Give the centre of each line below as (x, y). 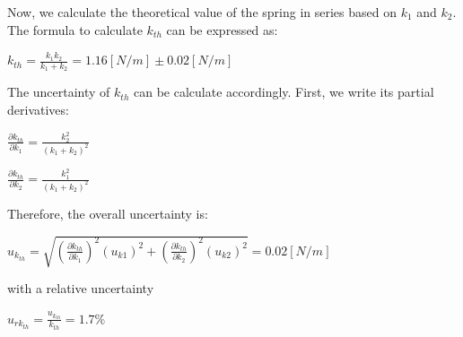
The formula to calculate (75, 29)
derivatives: (38, 110)
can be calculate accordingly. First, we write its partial (284, 92)
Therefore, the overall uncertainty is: (108, 213)
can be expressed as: (222, 29)
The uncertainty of (59, 92)
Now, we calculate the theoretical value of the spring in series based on (202, 12)
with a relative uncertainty (81, 288)
